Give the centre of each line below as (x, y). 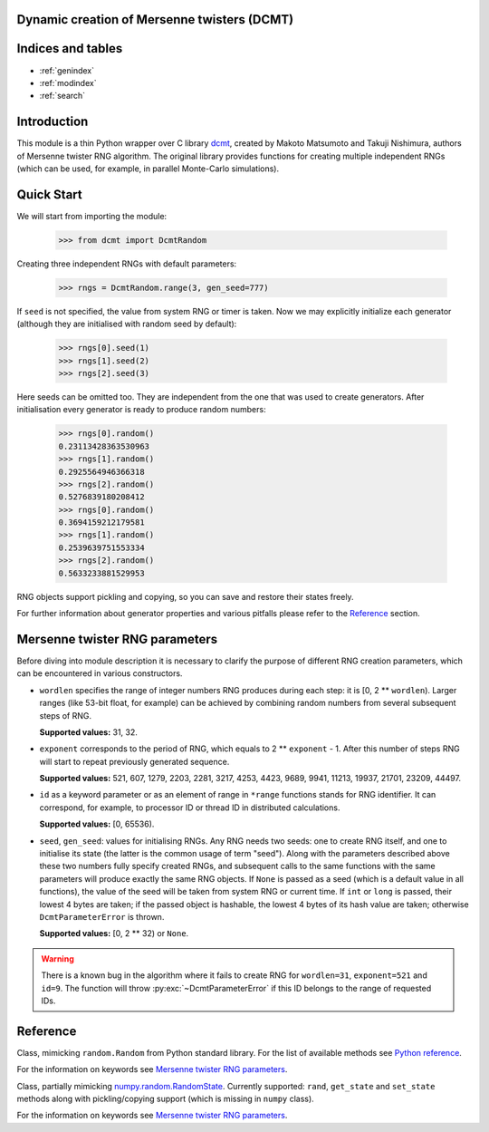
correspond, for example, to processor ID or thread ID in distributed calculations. (190, 808)
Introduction (53, 122)
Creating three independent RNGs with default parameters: (127, 264)
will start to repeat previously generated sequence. (134, 761)
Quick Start (49, 194)
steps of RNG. (66, 715)
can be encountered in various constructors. (100, 673)
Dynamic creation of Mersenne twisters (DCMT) (155, 19)
